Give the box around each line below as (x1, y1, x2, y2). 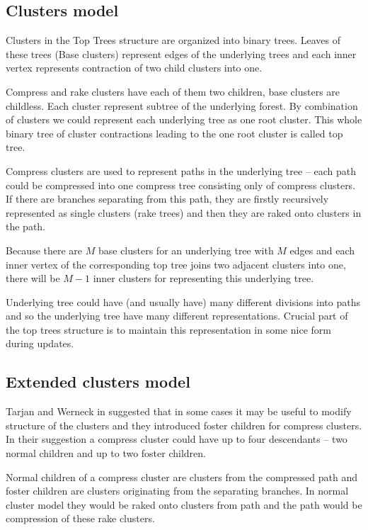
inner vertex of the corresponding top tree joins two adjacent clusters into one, (6, 256, 346, 271)
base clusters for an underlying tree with (98, 242, 274, 257)
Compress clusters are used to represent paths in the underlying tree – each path (6, 163, 357, 178)
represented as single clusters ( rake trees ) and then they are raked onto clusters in (6, 205, 362, 220)
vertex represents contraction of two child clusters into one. (6, 60, 263, 75)
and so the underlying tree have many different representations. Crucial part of (6, 308, 348, 323)
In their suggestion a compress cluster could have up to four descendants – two (6, 432, 347, 446)
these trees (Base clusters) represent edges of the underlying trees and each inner (6, 46, 357, 61)
